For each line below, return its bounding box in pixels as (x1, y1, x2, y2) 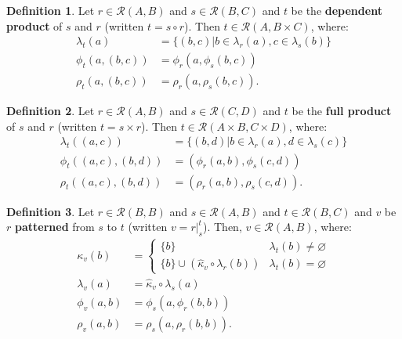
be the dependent (291, 2, 382, 18)
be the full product (292, 103, 392, 119)
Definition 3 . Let (6, 203, 95, 219)
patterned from (15, 218, 95, 235)
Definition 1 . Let (6, 2, 95, 18)
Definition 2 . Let (6, 103, 95, 119)
